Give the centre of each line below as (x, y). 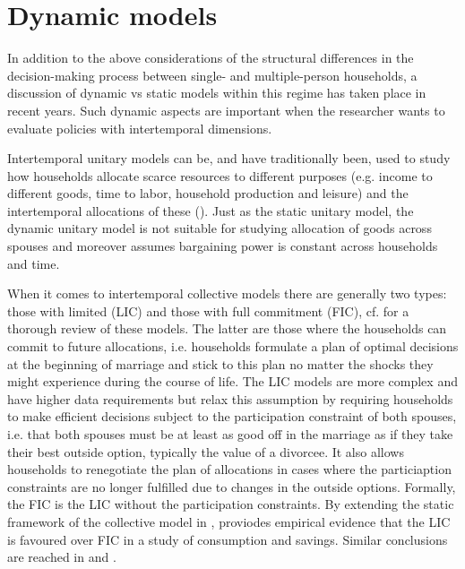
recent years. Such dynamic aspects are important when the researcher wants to (226, 110)
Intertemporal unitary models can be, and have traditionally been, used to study (229, 158)
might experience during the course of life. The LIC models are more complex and (232, 381)
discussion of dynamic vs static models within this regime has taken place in (217, 93)
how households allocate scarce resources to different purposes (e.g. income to (220, 175)
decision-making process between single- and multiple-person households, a (212, 75)
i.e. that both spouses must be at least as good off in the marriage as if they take (230, 434)
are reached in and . (62, 557)
